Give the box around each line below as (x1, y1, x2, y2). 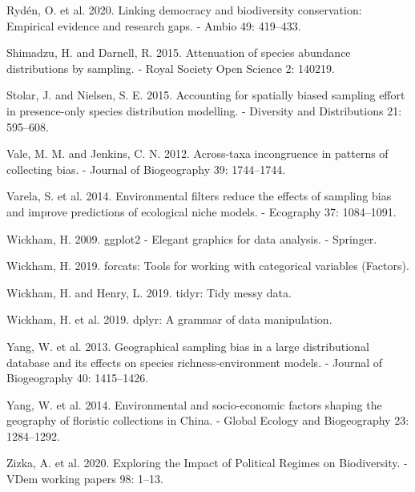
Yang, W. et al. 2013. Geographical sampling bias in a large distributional (6, 337, 369, 354)
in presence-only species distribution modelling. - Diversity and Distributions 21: (6, 102, 402, 119)
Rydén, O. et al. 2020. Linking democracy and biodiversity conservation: (6, 2, 362, 18)
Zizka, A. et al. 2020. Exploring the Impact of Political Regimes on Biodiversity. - (6, 454, 408, 471)
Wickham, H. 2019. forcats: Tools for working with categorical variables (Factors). (6, 257, 409, 274)
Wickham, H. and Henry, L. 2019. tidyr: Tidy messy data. (6, 284, 292, 300)
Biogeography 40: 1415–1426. (6, 369, 149, 386)
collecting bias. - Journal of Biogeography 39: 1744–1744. (6, 160, 286, 177)
